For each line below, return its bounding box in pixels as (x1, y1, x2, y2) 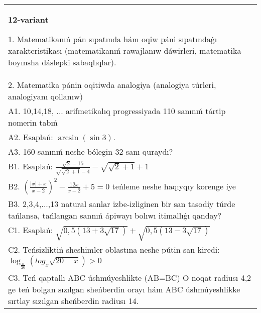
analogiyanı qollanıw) (8, 90, 83, 102)
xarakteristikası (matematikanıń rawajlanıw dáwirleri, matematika (8, 45, 241, 56)
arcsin (58, 134, 79, 142)
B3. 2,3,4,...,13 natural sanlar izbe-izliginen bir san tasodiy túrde (8, 198, 235, 210)
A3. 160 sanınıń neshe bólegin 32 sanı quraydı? (8, 146, 173, 157)
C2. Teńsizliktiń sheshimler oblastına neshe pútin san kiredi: (8, 243, 220, 255)
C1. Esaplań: (8, 224, 53, 236)
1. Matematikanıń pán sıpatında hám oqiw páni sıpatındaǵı (8, 33, 217, 45)
